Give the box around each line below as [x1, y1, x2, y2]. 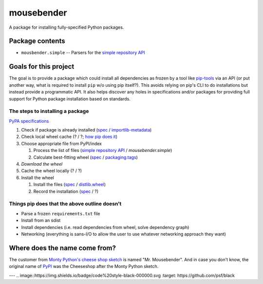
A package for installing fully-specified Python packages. [9, 24, 124, 30]
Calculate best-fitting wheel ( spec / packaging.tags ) [33, 154, 138, 160]
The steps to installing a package [9, 108, 89, 114]
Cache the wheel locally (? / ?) [21, 168, 82, 174]
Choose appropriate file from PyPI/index [21, 140, 102, 146]
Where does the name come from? [9, 244, 116, 252]
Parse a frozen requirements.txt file [21, 210, 100, 216]
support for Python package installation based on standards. [9, 95, 131, 102]
